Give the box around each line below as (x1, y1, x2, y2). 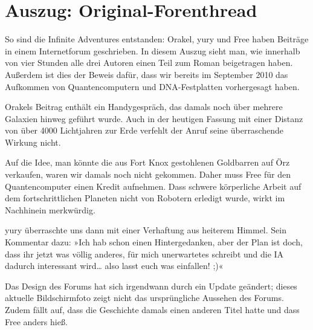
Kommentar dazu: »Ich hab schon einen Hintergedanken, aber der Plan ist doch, (5, 236, 303, 248)
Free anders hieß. (5, 315, 68, 328)
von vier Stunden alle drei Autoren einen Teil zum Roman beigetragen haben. (5, 56, 293, 69)
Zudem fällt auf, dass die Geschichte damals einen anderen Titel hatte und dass (5, 303, 300, 315)
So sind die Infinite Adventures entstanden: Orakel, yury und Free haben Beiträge (5, 33, 309, 45)
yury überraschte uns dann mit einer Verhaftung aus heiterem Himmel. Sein (5, 224, 286, 236)
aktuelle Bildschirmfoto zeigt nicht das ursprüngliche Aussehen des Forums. (5, 291, 284, 304)
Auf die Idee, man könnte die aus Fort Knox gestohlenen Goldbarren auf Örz (5, 156, 290, 169)
